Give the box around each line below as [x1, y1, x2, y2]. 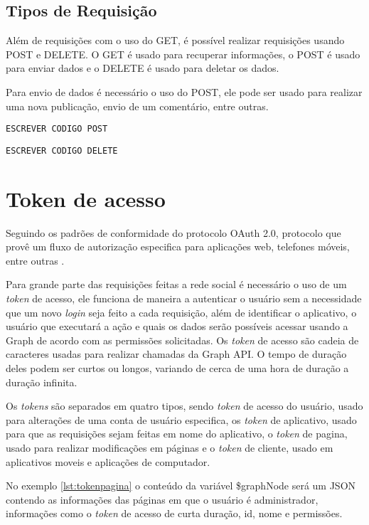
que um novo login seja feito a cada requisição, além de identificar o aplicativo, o [6, 304, 357, 319]
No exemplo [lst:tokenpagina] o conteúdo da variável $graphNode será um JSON [6, 478, 356, 493]
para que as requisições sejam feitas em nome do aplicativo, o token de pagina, [6, 426, 348, 441]
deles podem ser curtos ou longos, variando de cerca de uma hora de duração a [6, 360, 349, 375]
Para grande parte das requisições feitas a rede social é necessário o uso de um [6, 277, 347, 292]
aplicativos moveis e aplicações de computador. [6, 454, 210, 469]
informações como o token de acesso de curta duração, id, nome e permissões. [6, 506, 343, 521]
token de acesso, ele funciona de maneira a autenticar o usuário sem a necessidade [6, 290, 362, 305]
